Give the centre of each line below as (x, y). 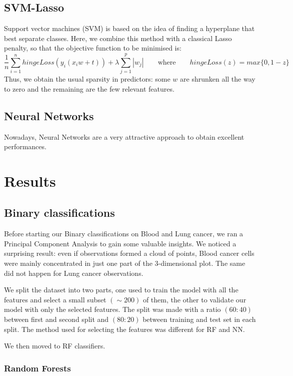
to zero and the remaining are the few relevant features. (89, 88)
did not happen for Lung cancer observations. (74, 273)
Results (30, 180)
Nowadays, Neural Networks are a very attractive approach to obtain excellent (124, 136)
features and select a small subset (55, 299)
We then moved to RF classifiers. (55, 346)
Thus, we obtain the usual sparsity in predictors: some (87, 79)
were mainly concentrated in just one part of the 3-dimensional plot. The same (125, 263)
